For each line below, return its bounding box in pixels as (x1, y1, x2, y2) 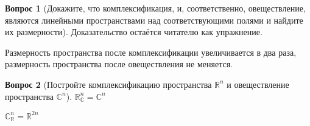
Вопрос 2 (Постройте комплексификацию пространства (5, 78, 212, 90)
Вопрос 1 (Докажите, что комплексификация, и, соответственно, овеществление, (5, 2, 306, 14)
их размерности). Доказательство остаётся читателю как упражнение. (5, 25, 262, 38)
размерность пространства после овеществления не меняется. (5, 58, 233, 70)
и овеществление (227, 78, 289, 90)
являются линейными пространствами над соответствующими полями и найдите (5, 13, 303, 26)
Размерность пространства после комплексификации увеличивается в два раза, (5, 45, 297, 58)
